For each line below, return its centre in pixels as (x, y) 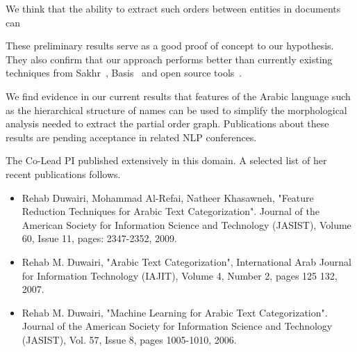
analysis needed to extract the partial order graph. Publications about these (167, 123)
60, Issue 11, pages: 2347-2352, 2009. (99, 238)
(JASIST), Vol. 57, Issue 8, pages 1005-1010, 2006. (129, 339)
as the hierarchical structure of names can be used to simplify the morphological (176, 110)
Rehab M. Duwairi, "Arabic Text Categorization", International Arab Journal (186, 261)
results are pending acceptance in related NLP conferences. (131, 137)
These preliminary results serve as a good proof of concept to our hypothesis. (170, 46)
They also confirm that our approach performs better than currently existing (169, 59)
